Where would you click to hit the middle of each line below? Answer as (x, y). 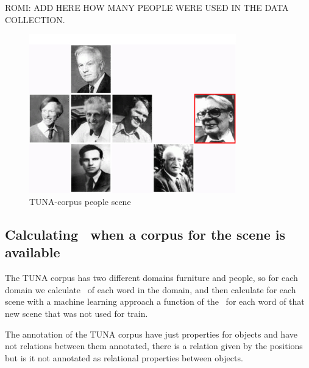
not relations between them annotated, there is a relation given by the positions (154, 346)
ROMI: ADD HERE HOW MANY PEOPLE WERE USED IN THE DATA (147, 7)
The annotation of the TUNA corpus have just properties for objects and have (151, 334)
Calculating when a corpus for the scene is (145, 234)
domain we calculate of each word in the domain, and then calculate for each (151, 289)
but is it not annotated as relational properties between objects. (124, 357)
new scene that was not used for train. (76, 313)
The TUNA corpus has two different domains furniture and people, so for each (151, 278)
